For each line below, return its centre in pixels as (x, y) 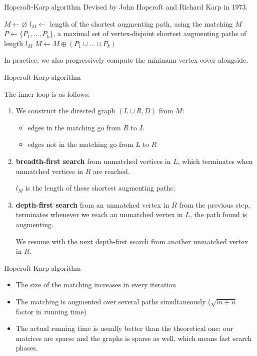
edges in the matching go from (74, 127)
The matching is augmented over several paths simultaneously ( (113, 301)
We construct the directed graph (65, 111)
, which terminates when (215, 161)
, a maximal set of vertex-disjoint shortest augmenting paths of (150, 33)
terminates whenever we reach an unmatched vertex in (99, 214)
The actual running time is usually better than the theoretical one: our (124, 328)
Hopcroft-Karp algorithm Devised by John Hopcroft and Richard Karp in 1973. (126, 7)
